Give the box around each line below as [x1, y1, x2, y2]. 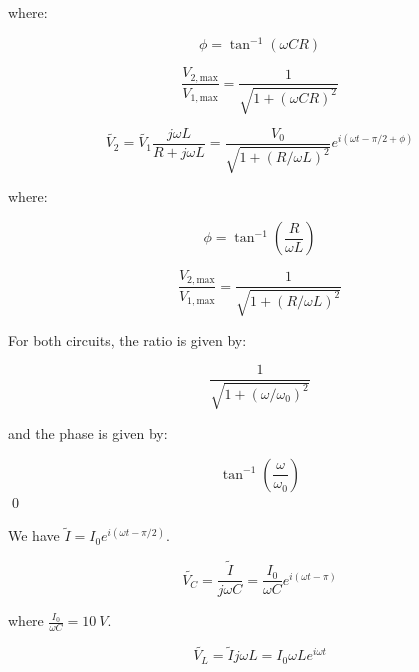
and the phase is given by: [8, 422, 168, 443]
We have [8, 525, 60, 546]
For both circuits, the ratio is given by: [8, 329, 247, 350]
